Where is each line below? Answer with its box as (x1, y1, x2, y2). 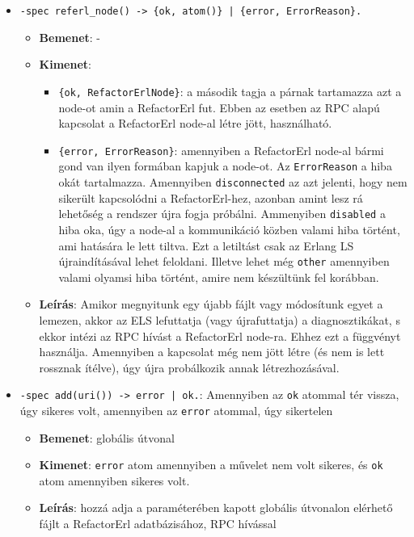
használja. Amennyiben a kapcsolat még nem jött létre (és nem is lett (39, 343, 385, 360)
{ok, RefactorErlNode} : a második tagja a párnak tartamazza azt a (58, 82, 402, 99)
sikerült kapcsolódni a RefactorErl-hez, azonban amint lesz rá (58, 189, 363, 206)
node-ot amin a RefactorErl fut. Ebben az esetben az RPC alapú (58, 99, 380, 115)
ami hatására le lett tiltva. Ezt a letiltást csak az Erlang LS (58, 237, 354, 254)
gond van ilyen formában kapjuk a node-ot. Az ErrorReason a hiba (58, 157, 392, 174)
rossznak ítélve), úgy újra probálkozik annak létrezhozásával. (39, 359, 340, 375)
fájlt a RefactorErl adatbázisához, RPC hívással (39, 515, 277, 532)
